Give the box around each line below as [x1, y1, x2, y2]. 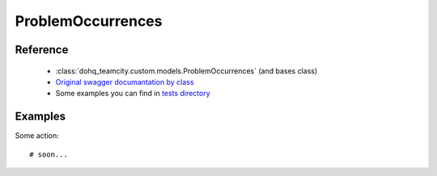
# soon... [29, 149, 68, 159]
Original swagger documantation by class [55, 77, 194, 86]
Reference [15, 43, 69, 57]
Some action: [15, 131, 60, 140]
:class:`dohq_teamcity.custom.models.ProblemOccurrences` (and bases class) [55, 65, 318, 76]
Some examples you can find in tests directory [55, 89, 210, 98]
